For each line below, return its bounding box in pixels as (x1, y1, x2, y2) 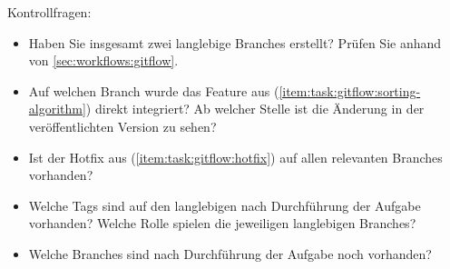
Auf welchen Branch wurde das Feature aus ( (28, 81, 279, 100)
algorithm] (28, 99, 86, 118)
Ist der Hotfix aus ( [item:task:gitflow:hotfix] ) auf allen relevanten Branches (28, 147, 443, 166)
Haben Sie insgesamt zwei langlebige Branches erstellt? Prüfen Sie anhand (28, 33, 442, 52)
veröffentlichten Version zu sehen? (28, 116, 217, 135)
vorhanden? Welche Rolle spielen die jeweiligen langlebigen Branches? (28, 214, 416, 233)
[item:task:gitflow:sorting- (279, 81, 421, 100)
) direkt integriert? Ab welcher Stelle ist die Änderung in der (85, 99, 425, 118)
